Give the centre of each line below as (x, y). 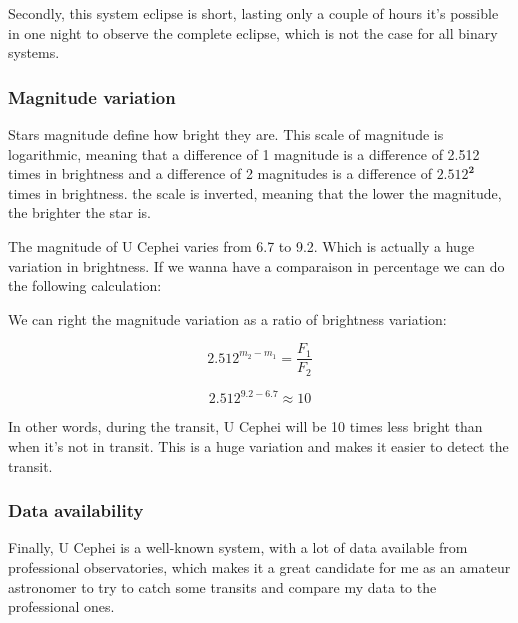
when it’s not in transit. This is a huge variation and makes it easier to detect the (258, 445)
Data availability (76, 510)
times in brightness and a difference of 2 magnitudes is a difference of (220, 173)
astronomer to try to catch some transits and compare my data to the (222, 586)
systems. (34, 52)
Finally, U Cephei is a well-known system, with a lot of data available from (238, 547)
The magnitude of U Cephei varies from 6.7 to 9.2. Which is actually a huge (241, 245)
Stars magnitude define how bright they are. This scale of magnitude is (226, 134)
